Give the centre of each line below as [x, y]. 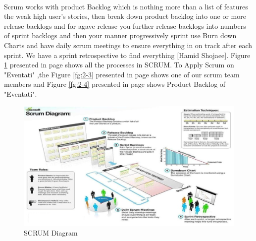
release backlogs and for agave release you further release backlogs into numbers [125, 26]
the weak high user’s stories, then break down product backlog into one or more [125, 16]
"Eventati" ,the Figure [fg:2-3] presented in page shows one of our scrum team [122, 74]
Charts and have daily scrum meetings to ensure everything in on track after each [128, 45]
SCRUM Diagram [51, 232]
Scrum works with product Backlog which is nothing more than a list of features [126, 6]
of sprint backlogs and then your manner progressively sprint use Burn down [120, 35]
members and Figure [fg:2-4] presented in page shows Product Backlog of [115, 84]
